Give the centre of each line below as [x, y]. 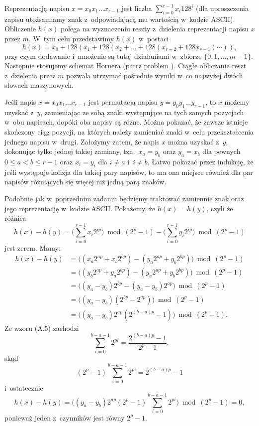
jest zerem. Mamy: [33, 247]
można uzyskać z [193, 141]
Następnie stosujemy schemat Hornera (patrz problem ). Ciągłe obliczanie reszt [126, 66]
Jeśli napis [20, 101]
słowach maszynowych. [39, 85]
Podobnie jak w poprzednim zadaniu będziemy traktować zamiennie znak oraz [124, 198]
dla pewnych [221, 151]
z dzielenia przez [30, 75]
